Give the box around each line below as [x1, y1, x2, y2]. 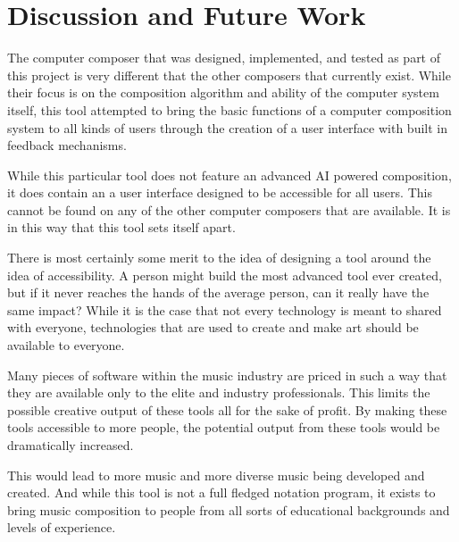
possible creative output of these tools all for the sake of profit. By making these [7, 400, 447, 419]
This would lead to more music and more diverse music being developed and [7, 465, 425, 484]
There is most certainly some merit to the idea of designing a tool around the [7, 248, 431, 267]
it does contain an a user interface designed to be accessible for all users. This [7, 183, 432, 202]
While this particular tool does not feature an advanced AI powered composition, [7, 165, 452, 184]
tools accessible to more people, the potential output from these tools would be [7, 418, 440, 437]
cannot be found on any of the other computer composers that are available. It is [7, 200, 451, 219]
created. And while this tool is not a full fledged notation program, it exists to [7, 483, 436, 502]
